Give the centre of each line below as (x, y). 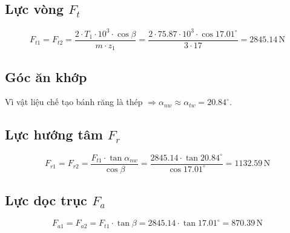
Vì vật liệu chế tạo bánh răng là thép (74, 102)
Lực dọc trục (46, 200)
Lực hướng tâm (54, 134)
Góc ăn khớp (46, 76)
